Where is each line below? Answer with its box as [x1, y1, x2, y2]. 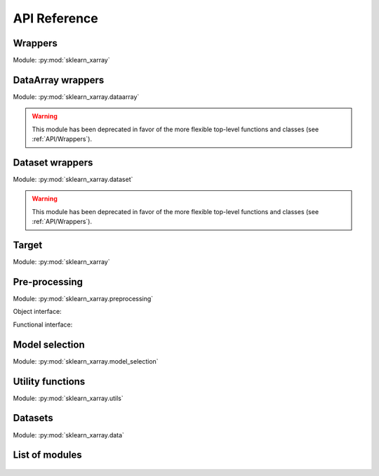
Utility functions [13, 376, 86, 388]
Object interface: [13, 308, 62, 316]
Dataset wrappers [13, 157, 93, 168]
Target [13, 239, 43, 251]
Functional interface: [13, 320, 73, 329]
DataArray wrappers [13, 74, 105, 86]
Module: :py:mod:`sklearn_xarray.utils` [13, 394, 124, 402]
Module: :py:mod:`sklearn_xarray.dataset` [13, 176, 133, 184]
